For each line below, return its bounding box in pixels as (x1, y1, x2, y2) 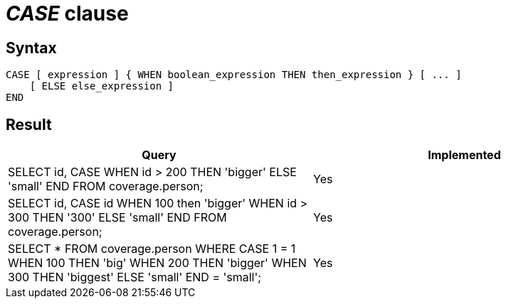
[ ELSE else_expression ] (29, 80, 174, 92)
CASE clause (6, 1, 129, 26)
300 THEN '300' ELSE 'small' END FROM (8, 210, 227, 225)
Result (6, 115, 52, 134)
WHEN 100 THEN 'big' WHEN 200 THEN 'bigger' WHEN (8, 256, 307, 271)
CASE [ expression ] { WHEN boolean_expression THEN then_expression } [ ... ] (6, 69, 462, 81)
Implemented (428, 148, 501, 163)
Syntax (6, 38, 57, 57)
